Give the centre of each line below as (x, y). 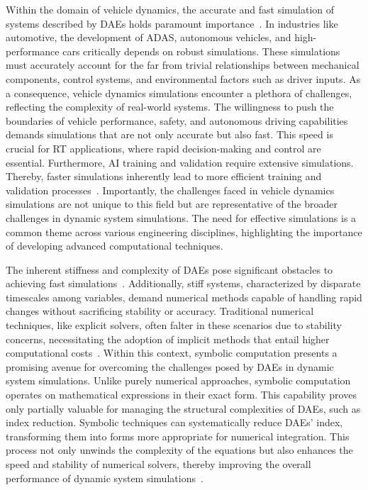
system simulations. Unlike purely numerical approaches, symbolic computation (178, 380)
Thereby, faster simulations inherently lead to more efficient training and (164, 176)
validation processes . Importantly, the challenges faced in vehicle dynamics (170, 190)
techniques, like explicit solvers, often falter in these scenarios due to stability (174, 325)
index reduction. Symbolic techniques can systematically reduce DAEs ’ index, (174, 422)
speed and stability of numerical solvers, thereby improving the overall (158, 464)
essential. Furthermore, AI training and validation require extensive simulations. (180, 162)
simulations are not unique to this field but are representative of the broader (172, 204)
